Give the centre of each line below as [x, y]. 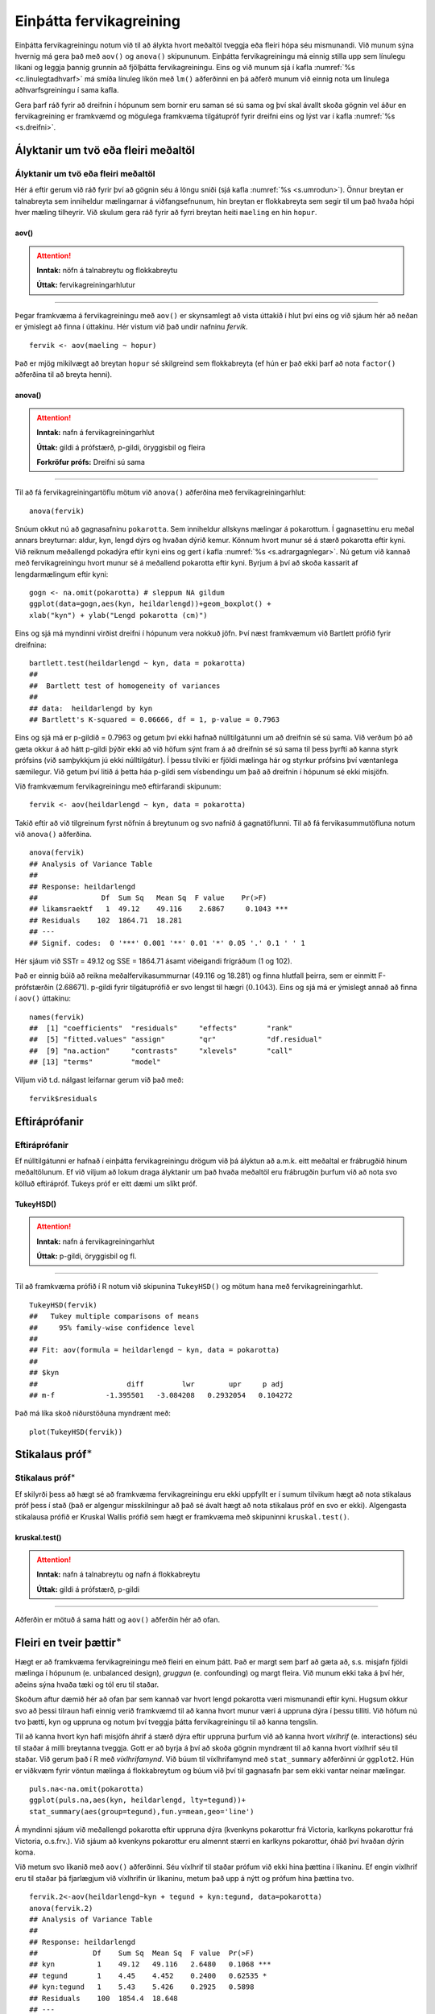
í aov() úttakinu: [43, 998]
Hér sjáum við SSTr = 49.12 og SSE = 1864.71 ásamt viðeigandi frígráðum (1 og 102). [154, 961]
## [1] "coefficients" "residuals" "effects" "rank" [161, 1028]
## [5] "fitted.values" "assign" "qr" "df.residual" [176, 1040]
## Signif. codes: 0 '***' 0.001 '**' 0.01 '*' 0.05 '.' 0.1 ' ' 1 [167, 943]
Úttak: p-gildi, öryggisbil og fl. [87, 1256]
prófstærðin [34, 987]
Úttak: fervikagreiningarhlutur [86, 285]
